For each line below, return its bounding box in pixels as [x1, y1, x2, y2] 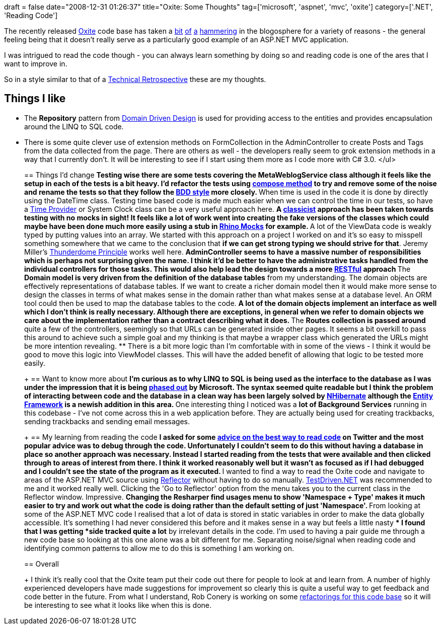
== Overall [24, 559, 59, 568]
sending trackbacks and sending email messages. [24, 417, 190, 426]
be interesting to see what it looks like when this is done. [24, 600, 212, 609]
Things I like [4, 92, 66, 105]
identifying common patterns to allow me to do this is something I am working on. [24, 543, 294, 553]
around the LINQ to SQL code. [24, 122, 124, 131]
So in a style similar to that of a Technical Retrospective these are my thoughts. [4, 75, 266, 84]
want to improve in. [4, 59, 67, 68]
